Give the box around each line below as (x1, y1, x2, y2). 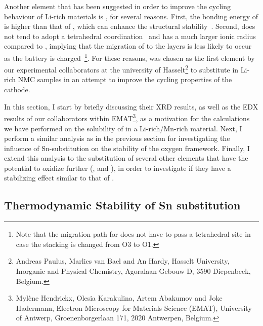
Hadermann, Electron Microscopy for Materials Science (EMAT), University (16, 302, 252, 313)
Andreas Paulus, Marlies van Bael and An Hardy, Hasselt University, (16, 256, 230, 266)
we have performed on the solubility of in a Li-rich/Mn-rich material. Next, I (4, 123, 242, 133)
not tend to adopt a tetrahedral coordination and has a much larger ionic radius (4, 30, 256, 41)
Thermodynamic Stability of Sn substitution (4, 197, 241, 213)
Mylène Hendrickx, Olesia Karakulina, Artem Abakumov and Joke (16, 293, 223, 303)
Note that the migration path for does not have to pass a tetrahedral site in (16, 229, 251, 239)
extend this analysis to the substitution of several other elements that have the (4, 153, 248, 163)
